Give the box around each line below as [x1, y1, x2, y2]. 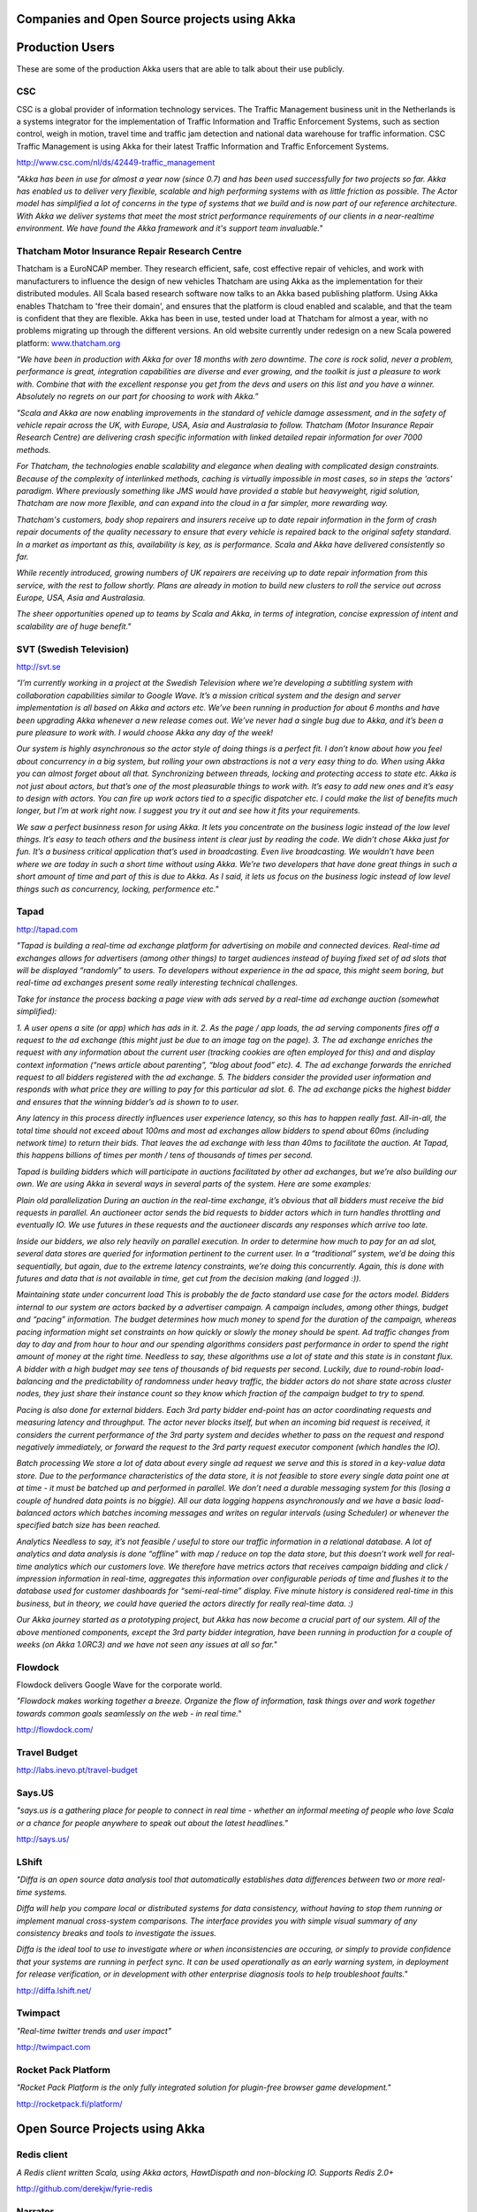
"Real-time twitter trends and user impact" [16, 2025, 172, 2036]
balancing [16, 1376, 53, 1386]
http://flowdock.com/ [16, 1724, 94, 1735]
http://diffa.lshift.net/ [16, 1985, 92, 1995]
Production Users [16, 40, 115, 55]
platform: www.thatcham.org [16, 337, 121, 349]
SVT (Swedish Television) [16, 642, 130, 655]
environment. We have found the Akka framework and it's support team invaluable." [16, 223, 323, 234]
